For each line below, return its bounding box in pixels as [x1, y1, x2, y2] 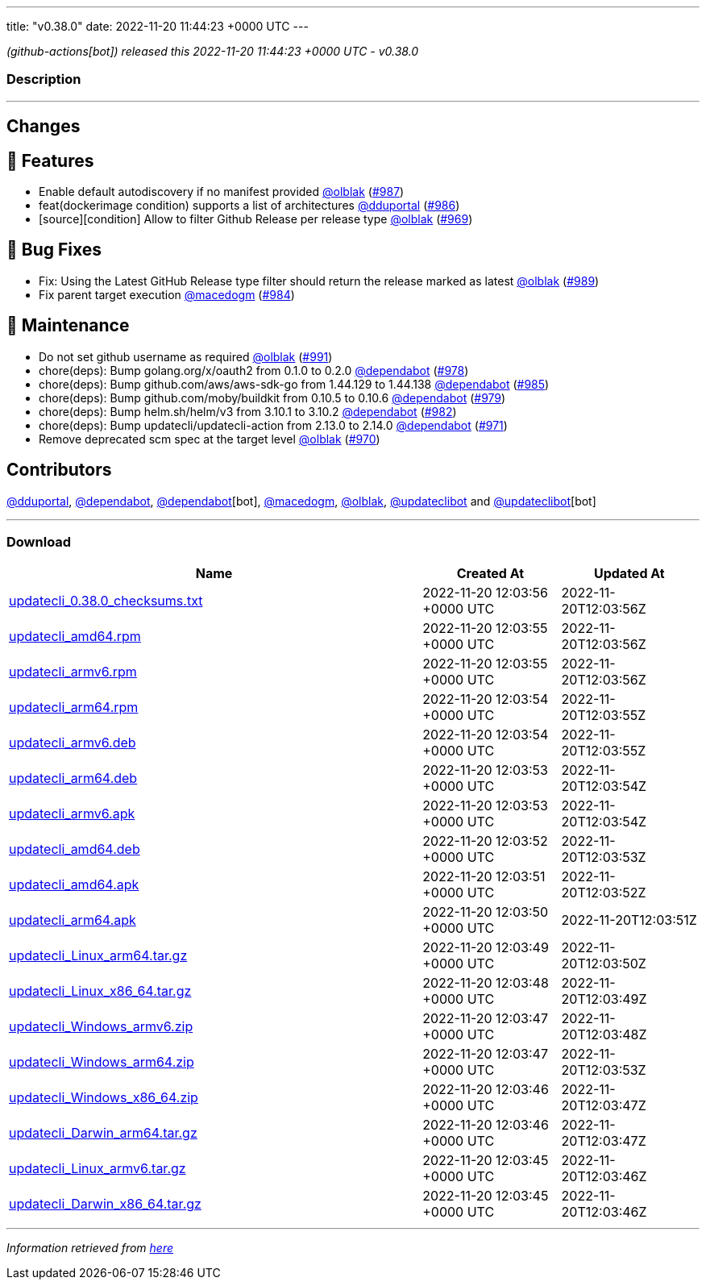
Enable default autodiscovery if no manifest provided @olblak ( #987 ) [39, 185, 405, 199]
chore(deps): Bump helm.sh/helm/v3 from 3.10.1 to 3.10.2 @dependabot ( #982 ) [39, 404, 457, 418]
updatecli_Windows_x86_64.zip [9, 1089, 198, 1106]
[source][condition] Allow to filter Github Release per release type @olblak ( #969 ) [39, 212, 473, 227]
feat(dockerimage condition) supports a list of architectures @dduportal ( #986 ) [39, 198, 460, 213]
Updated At [593, 565, 665, 582]
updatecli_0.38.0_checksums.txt [9, 593, 203, 610]
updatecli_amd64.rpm [9, 628, 141, 645]
